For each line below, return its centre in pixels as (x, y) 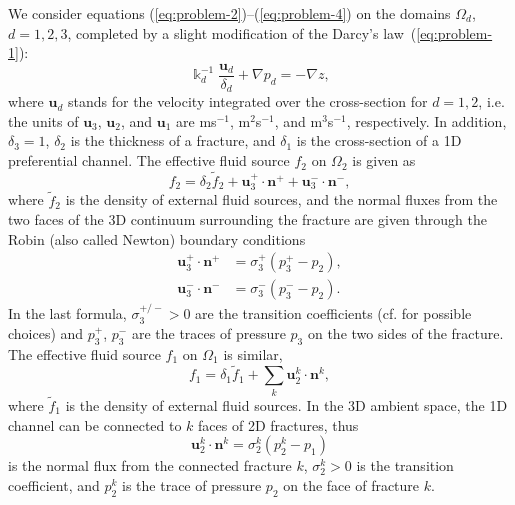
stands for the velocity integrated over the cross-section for (247, 101)
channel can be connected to (95, 424)
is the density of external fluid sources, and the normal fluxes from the (281, 199)
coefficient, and (54, 484)
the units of (43, 120)
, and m (298, 120)
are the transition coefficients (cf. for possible (333, 313)
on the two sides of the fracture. (405, 332)
